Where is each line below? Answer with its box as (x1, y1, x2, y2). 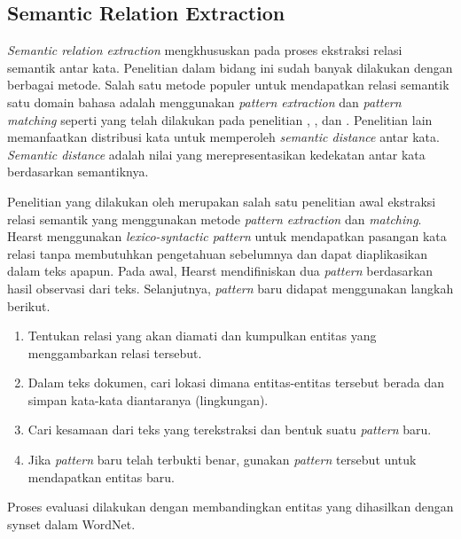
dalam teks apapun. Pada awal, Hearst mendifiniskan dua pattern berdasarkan (7, 262, 434, 280)
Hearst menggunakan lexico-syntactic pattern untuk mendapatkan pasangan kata (7, 227, 447, 246)
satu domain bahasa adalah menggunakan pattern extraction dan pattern (7, 92, 402, 111)
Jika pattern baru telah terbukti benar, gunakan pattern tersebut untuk (27, 450, 417, 469)
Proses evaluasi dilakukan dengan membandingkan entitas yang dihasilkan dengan (7, 497, 454, 516)
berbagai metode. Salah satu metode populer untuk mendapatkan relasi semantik (7, 75, 449, 94)
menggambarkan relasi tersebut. (27, 343, 202, 362)
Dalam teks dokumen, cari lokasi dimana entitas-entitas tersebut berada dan (27, 373, 445, 392)
